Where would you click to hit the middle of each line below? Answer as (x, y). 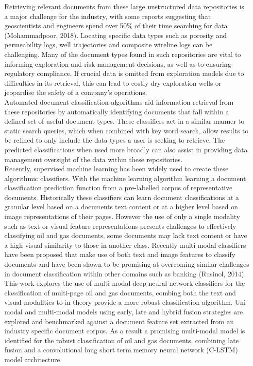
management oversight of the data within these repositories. (93, 159)
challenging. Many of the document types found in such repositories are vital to (123, 54)
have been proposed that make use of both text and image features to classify (120, 254)
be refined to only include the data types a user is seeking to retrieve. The (115, 140)
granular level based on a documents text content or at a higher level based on (121, 207)
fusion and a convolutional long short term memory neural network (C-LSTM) (121, 350)
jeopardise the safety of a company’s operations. (76, 92)
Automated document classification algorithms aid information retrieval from (119, 101)
